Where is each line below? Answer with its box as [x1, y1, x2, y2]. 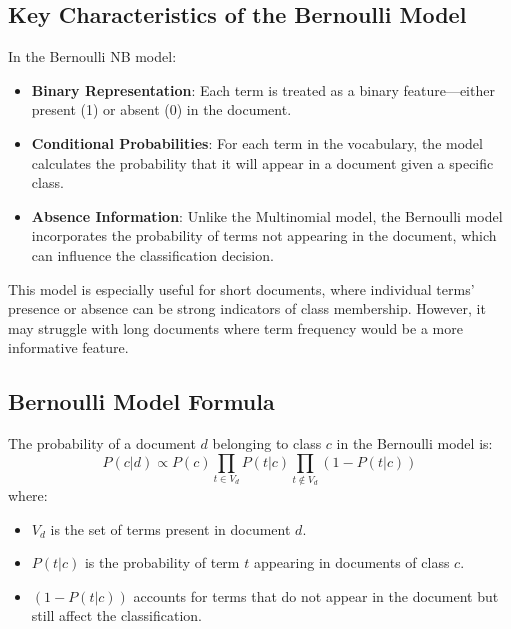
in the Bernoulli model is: [336, 433, 493, 454]
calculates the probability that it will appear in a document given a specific [31, 152, 494, 173]
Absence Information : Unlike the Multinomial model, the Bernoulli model [31, 205, 503, 226]
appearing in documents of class [253, 552, 450, 573]
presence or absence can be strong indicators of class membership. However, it [8, 298, 486, 319]
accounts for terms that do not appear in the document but [133, 585, 499, 606]
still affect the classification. [31, 605, 202, 626]
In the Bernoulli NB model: [8, 46, 177, 67]
